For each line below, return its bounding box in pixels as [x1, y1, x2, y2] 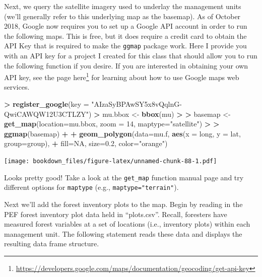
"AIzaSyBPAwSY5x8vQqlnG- [91, 99, 182, 109]
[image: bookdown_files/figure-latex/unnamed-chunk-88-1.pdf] [4, 158, 217, 165]
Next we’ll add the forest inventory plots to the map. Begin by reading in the [4, 199, 243, 209]
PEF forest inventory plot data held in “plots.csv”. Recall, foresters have [4, 209, 227, 219]
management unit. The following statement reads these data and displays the [4, 228, 242, 239]
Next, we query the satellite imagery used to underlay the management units [4, 1, 241, 11]
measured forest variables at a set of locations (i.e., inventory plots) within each [4, 219, 250, 229]
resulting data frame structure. [4, 238, 99, 249]
